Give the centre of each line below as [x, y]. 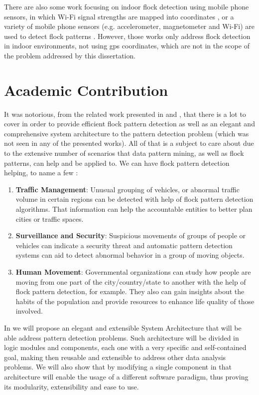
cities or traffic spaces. [50, 218]
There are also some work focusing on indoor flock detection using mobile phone [127, 6]
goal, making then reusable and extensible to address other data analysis [115, 357]
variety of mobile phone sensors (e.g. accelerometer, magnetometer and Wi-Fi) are [129, 26]
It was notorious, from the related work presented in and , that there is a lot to [125, 114]
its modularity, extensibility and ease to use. [71, 386]
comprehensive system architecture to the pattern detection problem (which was [127, 133]
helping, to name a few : [41, 173]
